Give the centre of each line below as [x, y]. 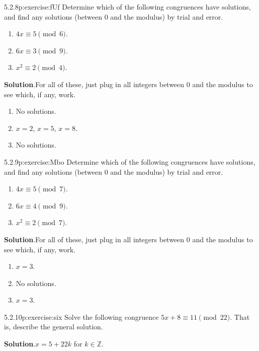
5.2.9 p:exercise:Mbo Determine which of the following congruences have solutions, [130, 161]
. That [240, 317]
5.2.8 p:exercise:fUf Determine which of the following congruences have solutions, [127, 7]
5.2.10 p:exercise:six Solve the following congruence [81, 317]
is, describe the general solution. [54, 327]
